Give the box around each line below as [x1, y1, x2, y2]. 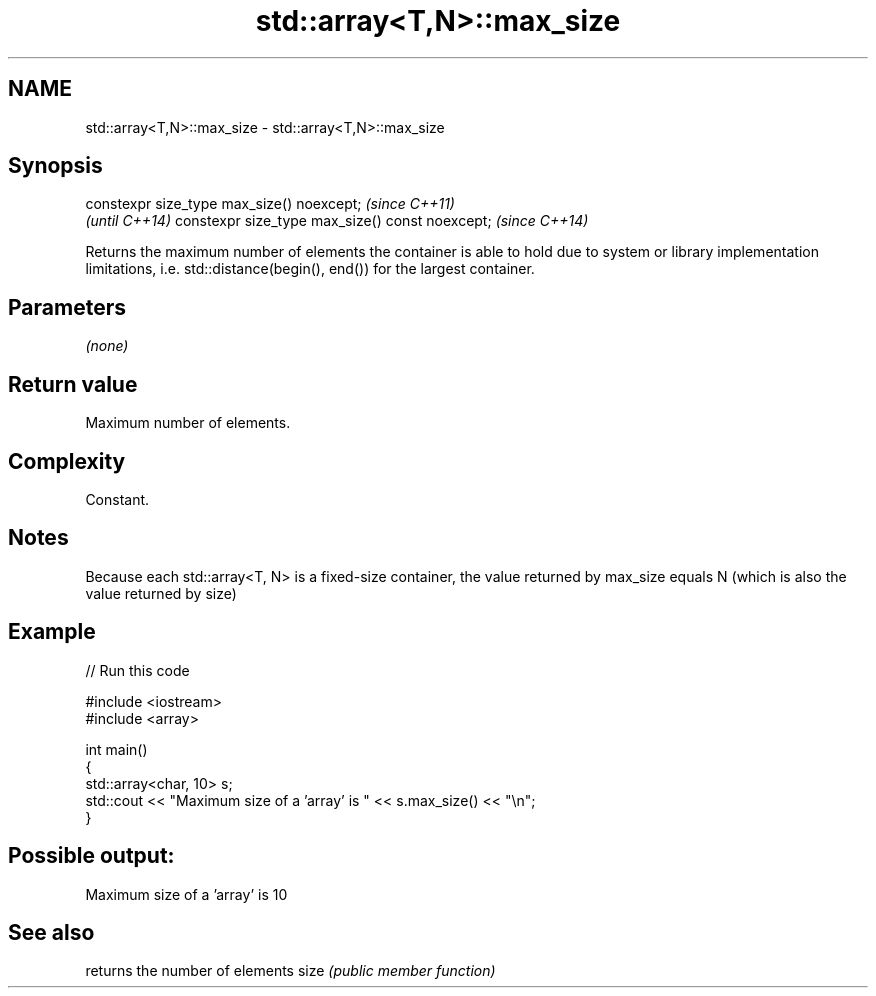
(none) [85, 337, 129, 355]
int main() [85, 740, 148, 758]
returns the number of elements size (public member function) [85, 962, 496, 980]
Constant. [85, 490, 150, 508]
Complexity [8, 448, 126, 474]
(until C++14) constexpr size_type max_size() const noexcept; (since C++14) [85, 212, 589, 230]
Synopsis [8, 153, 103, 179]
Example [8, 619, 96, 645]
